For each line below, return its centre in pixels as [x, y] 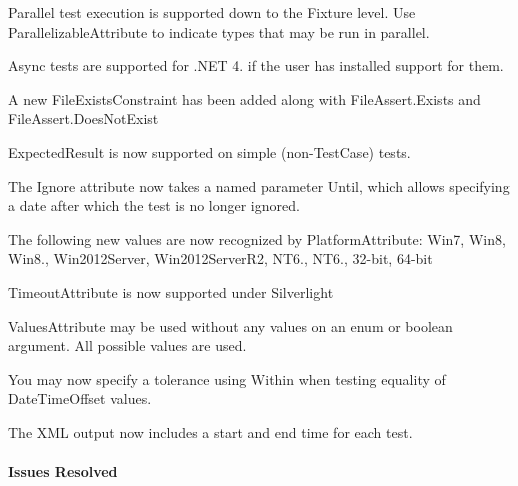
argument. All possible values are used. [127, 345]
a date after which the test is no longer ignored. [154, 205]
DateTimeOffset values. [80, 398]
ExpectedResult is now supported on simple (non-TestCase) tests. [209, 151]
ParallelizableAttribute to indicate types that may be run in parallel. [219, 31]
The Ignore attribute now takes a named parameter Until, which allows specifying [259, 185]
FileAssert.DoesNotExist [83, 118]
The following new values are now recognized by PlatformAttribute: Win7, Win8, [257, 238]
